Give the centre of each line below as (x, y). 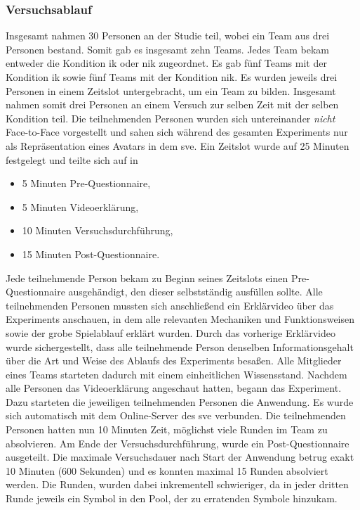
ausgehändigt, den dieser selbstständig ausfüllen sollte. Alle (195, 292)
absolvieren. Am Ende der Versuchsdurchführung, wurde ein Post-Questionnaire (178, 443)
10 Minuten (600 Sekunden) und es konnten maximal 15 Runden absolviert (167, 470)
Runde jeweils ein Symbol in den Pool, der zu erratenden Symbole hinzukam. (172, 498)
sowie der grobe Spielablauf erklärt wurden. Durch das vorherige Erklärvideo (171, 332)
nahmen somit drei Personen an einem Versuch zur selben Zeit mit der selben (172, 104)
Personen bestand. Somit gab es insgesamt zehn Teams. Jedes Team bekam (167, 49)
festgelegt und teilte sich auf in (72, 159)
